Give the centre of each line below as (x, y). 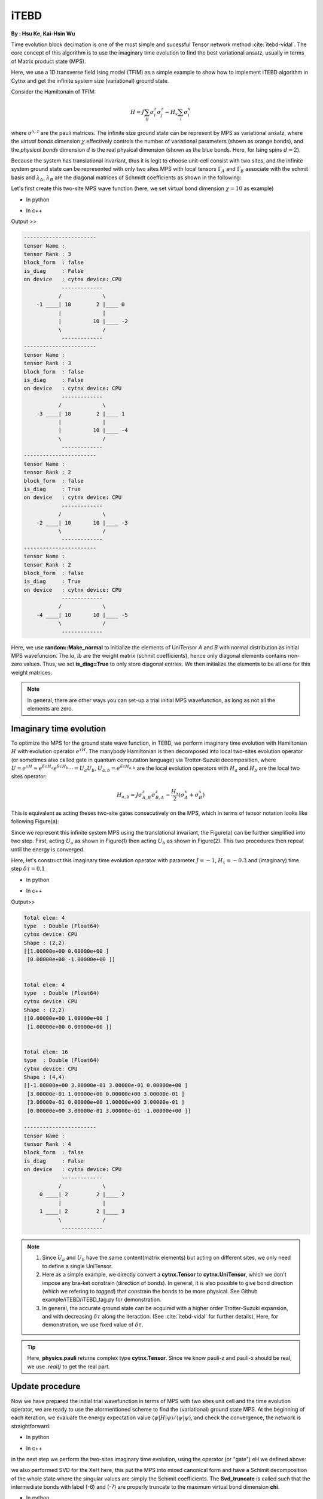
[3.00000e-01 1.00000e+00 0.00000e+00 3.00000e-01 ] (106, 1094)
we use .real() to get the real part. (68, 1366)
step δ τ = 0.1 (28, 869)
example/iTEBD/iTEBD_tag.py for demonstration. (102, 1300)
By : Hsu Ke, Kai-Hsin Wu (43, 34)
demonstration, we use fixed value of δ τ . (93, 1325)
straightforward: (31, 1426)
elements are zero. (50, 708)
